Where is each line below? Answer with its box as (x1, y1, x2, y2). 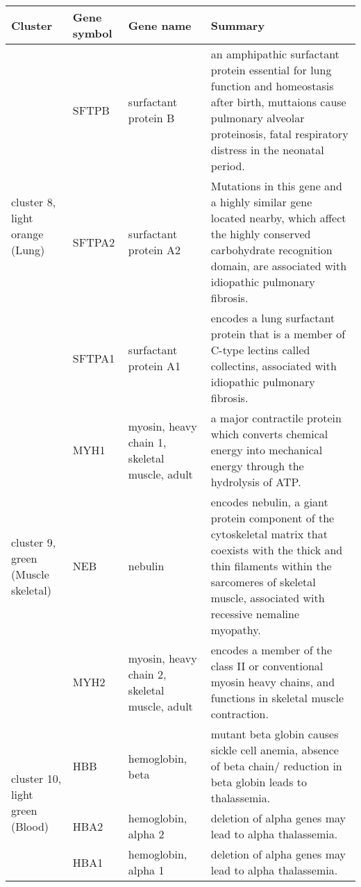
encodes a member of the (210, 642, 333, 658)
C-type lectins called (210, 342, 310, 358)
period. (210, 158, 245, 174)
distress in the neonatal (210, 142, 324, 158)
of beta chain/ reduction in (210, 758, 342, 774)
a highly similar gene (210, 194, 312, 210)
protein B (128, 110, 175, 126)
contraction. (210, 706, 269, 722)
